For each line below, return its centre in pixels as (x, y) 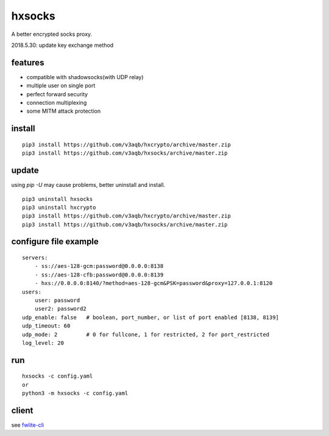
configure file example (55, 241)
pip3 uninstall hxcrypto (59, 207)
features (28, 62)
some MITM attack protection (63, 111)
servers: (35, 258)
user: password (57, 301)
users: (32, 292)
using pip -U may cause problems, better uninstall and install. (88, 185)
